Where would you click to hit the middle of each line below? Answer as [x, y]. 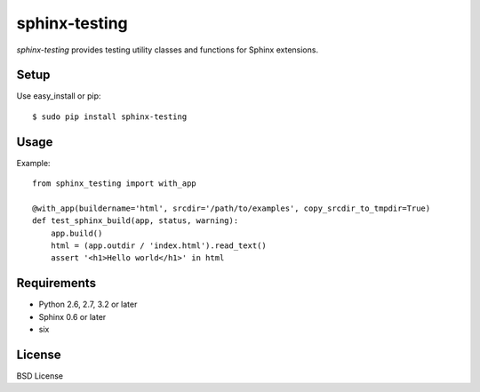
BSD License [40, 376]
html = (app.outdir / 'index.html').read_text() [158, 246]
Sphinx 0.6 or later [72, 316]
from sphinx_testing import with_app [115, 184]
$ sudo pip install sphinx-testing [110, 116]
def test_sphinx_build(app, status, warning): [136, 221]
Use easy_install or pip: [59, 96]
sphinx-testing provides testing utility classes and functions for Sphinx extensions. [168, 50]
